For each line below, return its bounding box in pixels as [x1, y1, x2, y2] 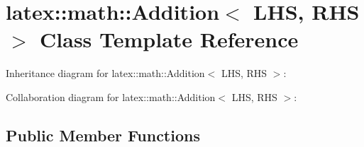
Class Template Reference [40, 25, 299, 54]
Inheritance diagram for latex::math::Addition [6, 66, 205, 81]
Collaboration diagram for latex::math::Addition [6, 89, 216, 104]
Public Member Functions [6, 124, 200, 146]
